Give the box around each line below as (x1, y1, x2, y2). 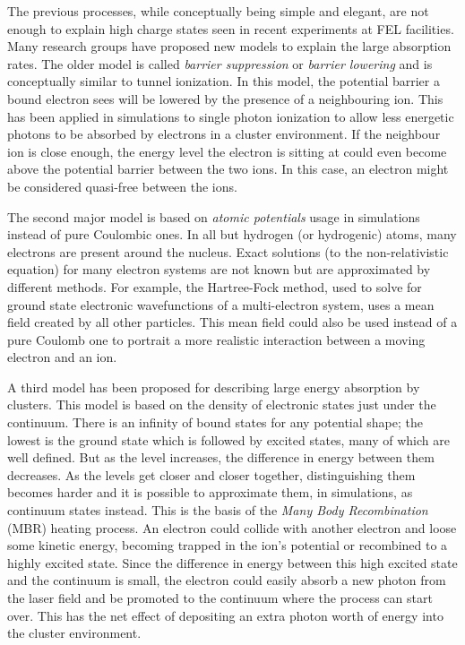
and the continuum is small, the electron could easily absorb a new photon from (7, 571, 446, 589)
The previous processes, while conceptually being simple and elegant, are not (7, 2, 429, 20)
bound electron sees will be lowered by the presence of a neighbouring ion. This (7, 89, 443, 107)
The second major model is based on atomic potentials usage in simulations (7, 207, 420, 226)
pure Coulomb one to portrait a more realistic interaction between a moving (7, 330, 426, 348)
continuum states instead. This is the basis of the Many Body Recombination (7, 501, 428, 520)
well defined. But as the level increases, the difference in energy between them (7, 448, 435, 467)
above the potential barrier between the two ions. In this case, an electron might (7, 159, 449, 178)
